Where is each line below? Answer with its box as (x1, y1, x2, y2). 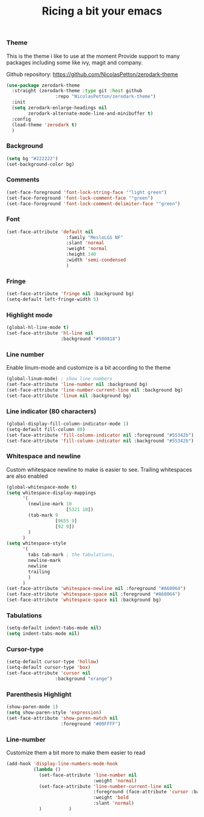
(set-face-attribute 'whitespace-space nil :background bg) (6, 597, 162, 603)
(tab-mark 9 (28, 512, 59, 518)
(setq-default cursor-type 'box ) (6, 665, 91, 671)
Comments (6, 175, 39, 184)
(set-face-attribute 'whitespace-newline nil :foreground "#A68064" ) (6, 586, 186, 592)
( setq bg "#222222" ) (6, 155, 59, 161)
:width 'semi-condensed (66, 257, 126, 263)
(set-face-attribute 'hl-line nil (6, 330, 94, 336)
